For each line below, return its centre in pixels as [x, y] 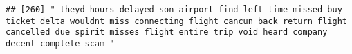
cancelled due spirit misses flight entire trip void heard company [167, 32]
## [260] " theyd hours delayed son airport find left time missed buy [174, 10]
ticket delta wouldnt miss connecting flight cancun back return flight [176, 21]
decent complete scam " [60, 43]
